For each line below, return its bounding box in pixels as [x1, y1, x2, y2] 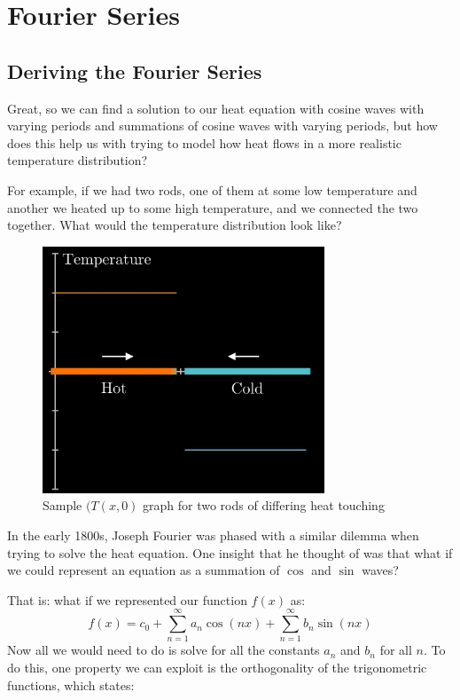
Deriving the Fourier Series [7, 57, 262, 84]
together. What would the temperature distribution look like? [7, 216, 342, 234]
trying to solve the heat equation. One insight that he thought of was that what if [7, 543, 453, 562]
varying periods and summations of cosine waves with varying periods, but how [7, 116, 438, 135]
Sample [43, 496, 82, 515]
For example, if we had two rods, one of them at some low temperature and [7, 180, 417, 199]
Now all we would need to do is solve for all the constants [7, 641, 320, 659]
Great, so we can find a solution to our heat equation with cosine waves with [7, 98, 425, 117]
